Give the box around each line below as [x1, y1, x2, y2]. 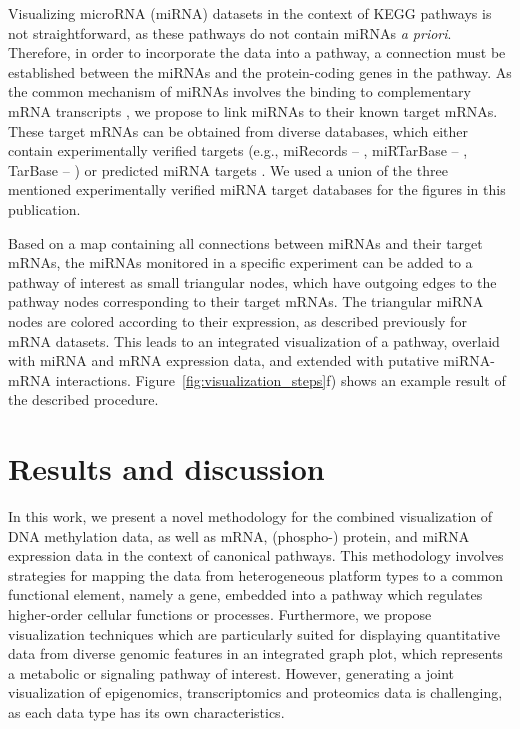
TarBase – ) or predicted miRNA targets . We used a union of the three [8, 159, 448, 180]
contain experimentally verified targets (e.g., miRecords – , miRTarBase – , [8, 140, 468, 161]
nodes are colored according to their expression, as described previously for [8, 310, 467, 331]
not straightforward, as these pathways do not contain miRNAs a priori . [8, 22, 452, 43]
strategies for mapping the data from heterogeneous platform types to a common [8, 564, 504, 585]
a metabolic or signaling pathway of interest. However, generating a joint [8, 662, 454, 683]
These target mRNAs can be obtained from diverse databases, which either [8, 120, 468, 141]
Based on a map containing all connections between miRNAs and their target [8, 232, 483, 253]
